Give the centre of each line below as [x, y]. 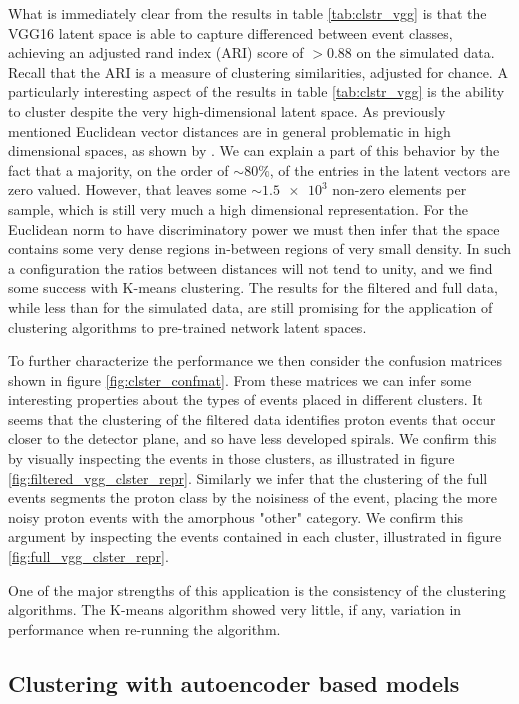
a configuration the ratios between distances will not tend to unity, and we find [250, 267]
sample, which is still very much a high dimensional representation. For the [238, 208]
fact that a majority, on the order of [118, 169]
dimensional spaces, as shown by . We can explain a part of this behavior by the [254, 150]
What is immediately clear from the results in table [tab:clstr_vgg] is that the [247, 13]
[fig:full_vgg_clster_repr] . [88, 556]
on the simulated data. [425, 52]
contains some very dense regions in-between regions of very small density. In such [260, 248]
